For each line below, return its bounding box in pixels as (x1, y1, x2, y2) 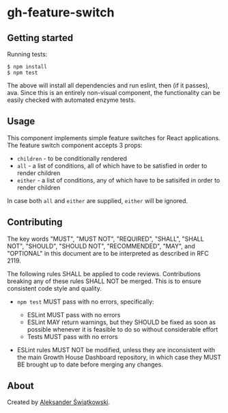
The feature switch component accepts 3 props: (7, 141, 143, 149)
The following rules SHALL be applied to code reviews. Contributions (7, 269, 201, 278)
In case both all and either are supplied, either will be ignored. (7, 196, 188, 204)
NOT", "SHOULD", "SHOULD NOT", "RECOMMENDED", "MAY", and (7, 241, 196, 250)
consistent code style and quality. (7, 284, 102, 292)
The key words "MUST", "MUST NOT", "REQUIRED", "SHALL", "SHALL (7, 235, 205, 243)
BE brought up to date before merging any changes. (16, 360, 164, 369)
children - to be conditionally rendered (16, 154, 128, 162)
